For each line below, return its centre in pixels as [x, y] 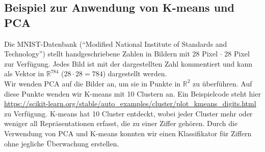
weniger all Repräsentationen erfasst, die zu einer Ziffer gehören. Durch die [121, 123]
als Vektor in [24, 73]
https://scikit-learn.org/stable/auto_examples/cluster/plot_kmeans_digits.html [130, 103]
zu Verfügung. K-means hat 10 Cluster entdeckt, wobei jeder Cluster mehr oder [128, 113]
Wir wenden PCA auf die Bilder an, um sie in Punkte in [92, 83]
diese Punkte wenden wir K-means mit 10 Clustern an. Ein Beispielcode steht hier [132, 93]
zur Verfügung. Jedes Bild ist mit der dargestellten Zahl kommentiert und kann [128, 63]
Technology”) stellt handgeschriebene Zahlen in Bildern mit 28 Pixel [111, 54]
